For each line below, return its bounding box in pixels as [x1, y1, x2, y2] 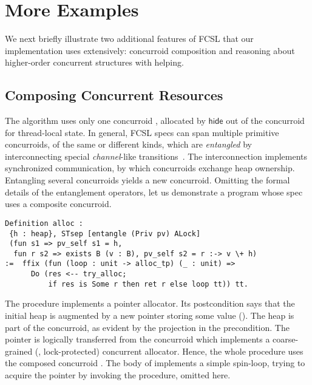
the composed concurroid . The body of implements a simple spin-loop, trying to [5, 356, 305, 369]
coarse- [273, 333, 299, 346]
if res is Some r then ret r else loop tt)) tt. [48, 279, 248, 288]
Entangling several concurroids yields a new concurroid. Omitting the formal [5, 174, 290, 186]
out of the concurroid [226, 114, 305, 127]
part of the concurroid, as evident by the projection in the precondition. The [5, 321, 290, 333]
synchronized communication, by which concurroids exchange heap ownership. [5, 162, 295, 174]
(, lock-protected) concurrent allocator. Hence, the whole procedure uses [35, 344, 304, 357]
